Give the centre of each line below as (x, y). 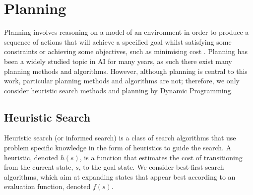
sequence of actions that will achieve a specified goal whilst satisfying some (118, 41)
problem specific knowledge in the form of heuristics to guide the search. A (118, 148)
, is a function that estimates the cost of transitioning (161, 157)
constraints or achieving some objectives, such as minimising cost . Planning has (126, 51)
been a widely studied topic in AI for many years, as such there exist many (118, 61)
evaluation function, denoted (47, 186)
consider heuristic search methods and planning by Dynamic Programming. (119, 90)
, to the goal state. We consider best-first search (151, 167)
